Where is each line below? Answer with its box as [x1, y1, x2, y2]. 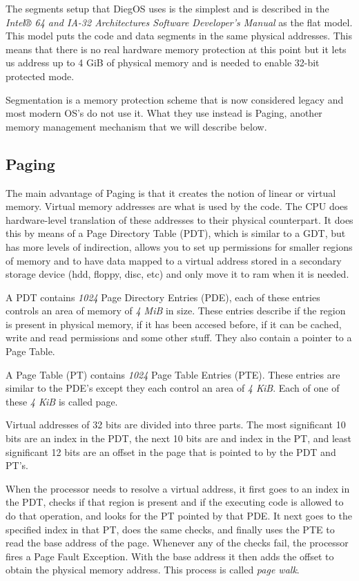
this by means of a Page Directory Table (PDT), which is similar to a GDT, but [6, 226, 346, 240]
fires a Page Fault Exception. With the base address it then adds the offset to [6, 549, 334, 563]
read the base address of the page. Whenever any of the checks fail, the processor [6, 535, 349, 550]
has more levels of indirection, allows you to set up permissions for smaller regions [6, 239, 353, 254]
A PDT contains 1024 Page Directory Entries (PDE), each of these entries [6, 289, 320, 304]
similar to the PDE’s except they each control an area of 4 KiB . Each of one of [6, 381, 340, 395]
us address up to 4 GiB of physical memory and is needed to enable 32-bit [6, 55, 320, 70]
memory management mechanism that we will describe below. [6, 119, 267, 133]
